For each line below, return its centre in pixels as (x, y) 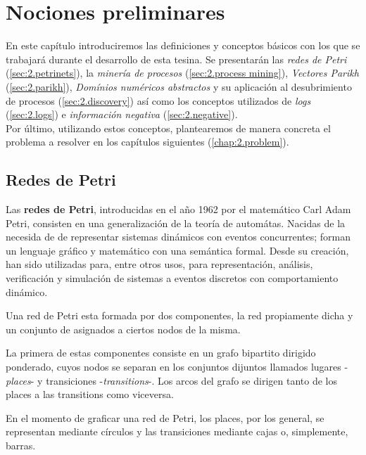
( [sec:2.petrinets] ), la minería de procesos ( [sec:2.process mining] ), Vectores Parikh (182, 73)
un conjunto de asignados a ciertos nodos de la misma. (123, 329)
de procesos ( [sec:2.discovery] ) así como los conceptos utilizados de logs (158, 100)
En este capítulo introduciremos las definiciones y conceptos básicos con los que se (183, 45)
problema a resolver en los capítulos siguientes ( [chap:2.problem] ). (147, 142)
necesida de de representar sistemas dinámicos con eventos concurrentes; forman (178, 237)
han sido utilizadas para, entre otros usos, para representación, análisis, (159, 264)
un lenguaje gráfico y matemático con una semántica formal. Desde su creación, (177, 250)
